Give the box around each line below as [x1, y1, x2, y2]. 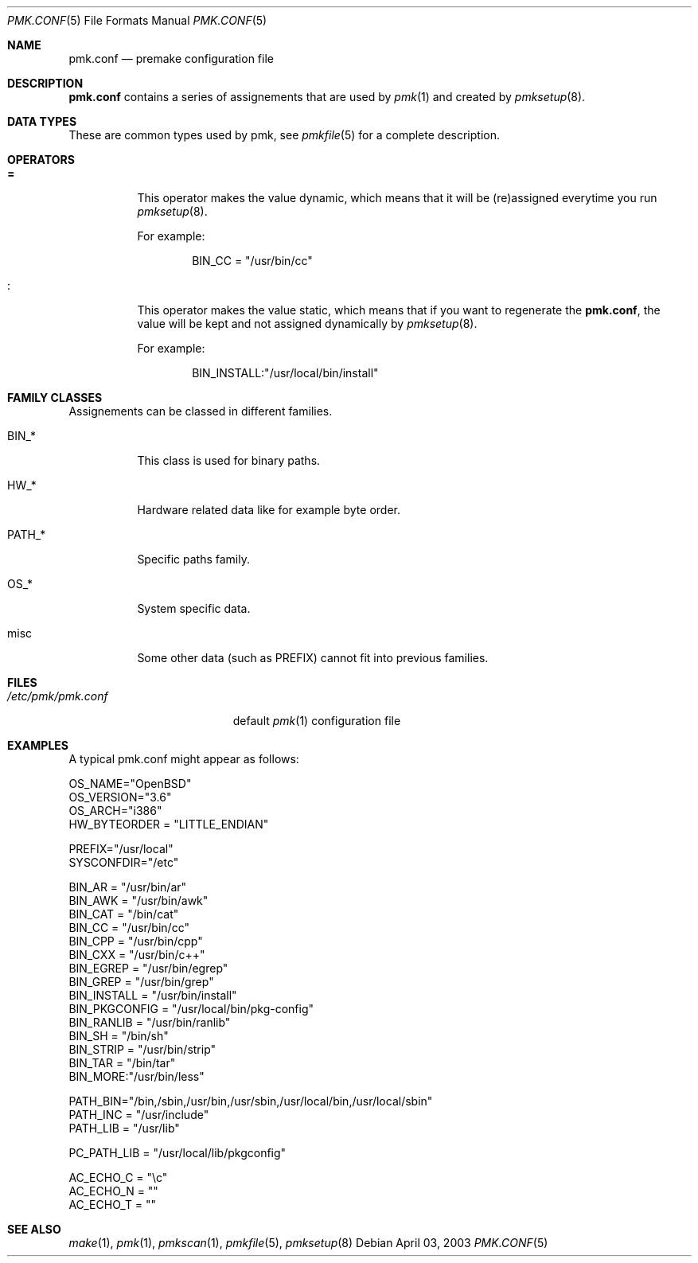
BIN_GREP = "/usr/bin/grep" [68, 975, 214, 988]
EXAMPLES [7, 739, 68, 752]
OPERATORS [7, 153, 75, 166]
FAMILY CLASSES [7, 391, 103, 404]
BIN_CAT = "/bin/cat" [68, 907, 179, 921]
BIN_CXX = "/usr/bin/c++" [68, 948, 205, 961]
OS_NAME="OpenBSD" [68, 777, 192, 790]
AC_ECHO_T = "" [68, 1198, 157, 1211]
